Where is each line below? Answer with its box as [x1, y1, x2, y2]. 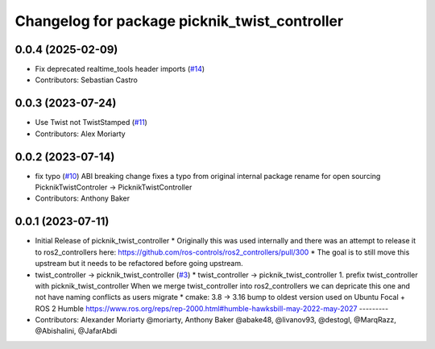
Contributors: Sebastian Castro [35, 75, 139, 85]
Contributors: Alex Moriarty [35, 129, 126, 139]
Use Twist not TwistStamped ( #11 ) [35, 118, 148, 127]
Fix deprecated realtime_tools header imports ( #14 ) [35, 64, 205, 74]
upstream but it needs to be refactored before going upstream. [35, 259, 243, 268]
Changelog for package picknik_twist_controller [14, 12, 344, 30]
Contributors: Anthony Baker [35, 193, 130, 203]
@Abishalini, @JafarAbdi [35, 326, 118, 336]
